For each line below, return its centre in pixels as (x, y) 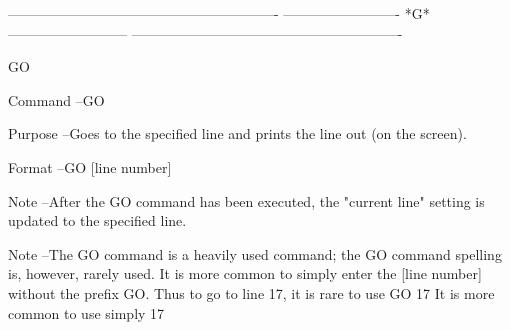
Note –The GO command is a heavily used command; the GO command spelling (255, 253)
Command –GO (56, 99)
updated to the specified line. (97, 220)
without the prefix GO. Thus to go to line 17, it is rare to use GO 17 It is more (251, 292)
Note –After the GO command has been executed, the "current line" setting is (246, 200)
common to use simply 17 (86, 312)
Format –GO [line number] (90, 166)
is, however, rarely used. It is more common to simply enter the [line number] (245, 273)
